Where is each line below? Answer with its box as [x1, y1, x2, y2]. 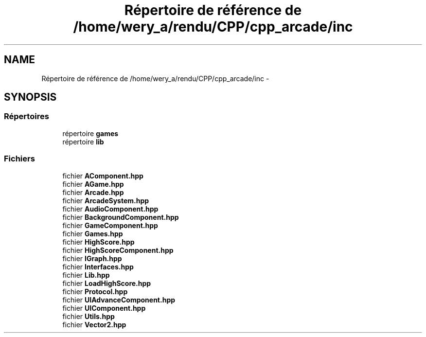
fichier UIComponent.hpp [62, 303, 146, 312]
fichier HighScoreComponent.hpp [62, 246, 174, 254]
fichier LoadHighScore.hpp [62, 279, 151, 287]
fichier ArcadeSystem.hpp [62, 196, 149, 205]
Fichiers [4, 154, 35, 164]
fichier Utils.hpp [62, 312, 115, 320]
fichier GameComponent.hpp [62, 221, 158, 230]
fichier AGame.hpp [62, 179, 124, 188]
